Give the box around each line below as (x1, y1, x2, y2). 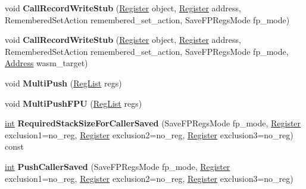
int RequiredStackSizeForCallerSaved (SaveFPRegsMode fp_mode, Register (5, 117, 301, 129)
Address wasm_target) (5, 57, 88, 69)
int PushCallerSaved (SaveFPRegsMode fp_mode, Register (5, 160, 230, 172)
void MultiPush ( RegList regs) (5, 76, 122, 89)
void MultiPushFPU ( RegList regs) (5, 97, 142, 109)
